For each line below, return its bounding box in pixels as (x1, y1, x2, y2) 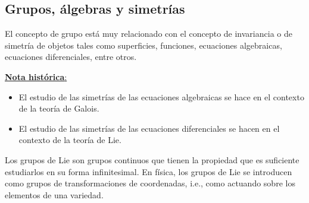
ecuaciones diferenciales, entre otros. (5, 50, 137, 63)
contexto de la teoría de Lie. (18, 134, 121, 146)
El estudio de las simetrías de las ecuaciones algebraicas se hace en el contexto (18, 90, 304, 103)
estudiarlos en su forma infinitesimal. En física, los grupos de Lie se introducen (5, 165, 292, 177)
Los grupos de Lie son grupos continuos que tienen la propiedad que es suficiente (5, 153, 299, 166)
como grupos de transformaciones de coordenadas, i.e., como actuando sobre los (5, 177, 295, 189)
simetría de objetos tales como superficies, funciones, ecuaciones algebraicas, (5, 39, 282, 51)
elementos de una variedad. (5, 188, 104, 201)
